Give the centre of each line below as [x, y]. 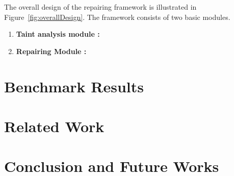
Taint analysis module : [58, 34]
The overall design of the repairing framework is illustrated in [100, 7]
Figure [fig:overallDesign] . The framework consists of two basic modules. [117, 17]
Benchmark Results [74, 86]
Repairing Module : [51, 51]
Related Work [54, 126]
